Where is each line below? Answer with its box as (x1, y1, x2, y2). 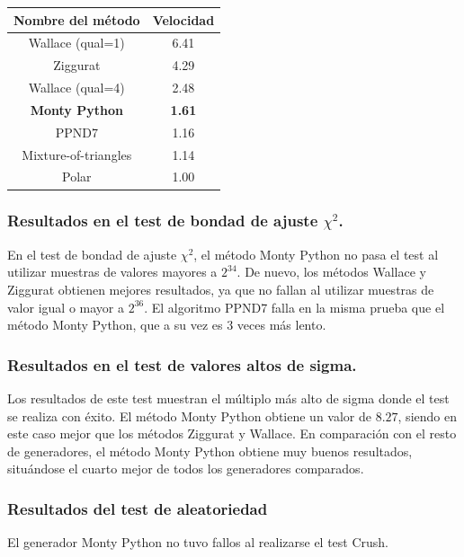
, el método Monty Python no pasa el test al (193, 244, 439, 263)
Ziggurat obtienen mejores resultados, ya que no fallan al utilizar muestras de (7, 279, 434, 298)
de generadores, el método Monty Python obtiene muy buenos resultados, (7, 441, 413, 460)
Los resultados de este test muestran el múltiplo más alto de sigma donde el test (7, 388, 450, 407)
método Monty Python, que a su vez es (7, 315, 223, 334)
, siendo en (397, 406, 457, 425)
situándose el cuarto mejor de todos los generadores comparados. (7, 459, 364, 478)
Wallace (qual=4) (28, 78, 125, 97)
